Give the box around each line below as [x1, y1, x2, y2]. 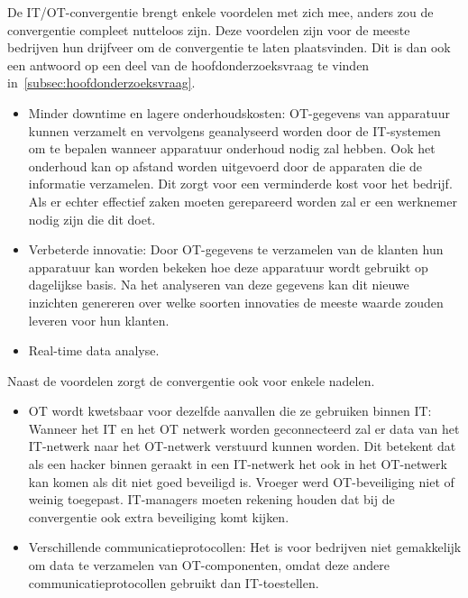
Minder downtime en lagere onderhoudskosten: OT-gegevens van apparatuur [28, 103, 450, 122]
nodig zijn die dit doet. [28, 209, 156, 228]
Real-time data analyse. [28, 341, 160, 360]
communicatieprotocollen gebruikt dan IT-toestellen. [28, 573, 319, 592]
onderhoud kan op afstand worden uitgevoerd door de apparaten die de [28, 156, 423, 175]
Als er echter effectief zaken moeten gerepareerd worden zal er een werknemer [28, 191, 457, 210]
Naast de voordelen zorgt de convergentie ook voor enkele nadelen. [7, 371, 375, 390]
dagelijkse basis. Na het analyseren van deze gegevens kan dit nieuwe [28, 275, 409, 294]
